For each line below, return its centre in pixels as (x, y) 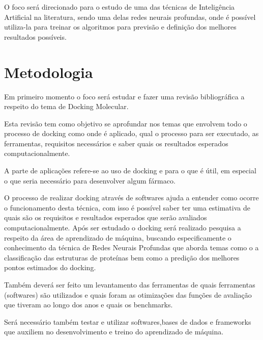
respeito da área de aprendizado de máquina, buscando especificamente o (118, 237)
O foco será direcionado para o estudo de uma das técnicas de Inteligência (120, 7)
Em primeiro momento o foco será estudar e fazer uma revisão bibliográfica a (124, 96)
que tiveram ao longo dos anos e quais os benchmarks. (89, 305)
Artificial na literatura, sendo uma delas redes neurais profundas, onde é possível (130, 17)
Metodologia (49, 72)
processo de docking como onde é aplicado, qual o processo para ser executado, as (131, 133)
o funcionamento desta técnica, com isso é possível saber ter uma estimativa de (127, 207)
